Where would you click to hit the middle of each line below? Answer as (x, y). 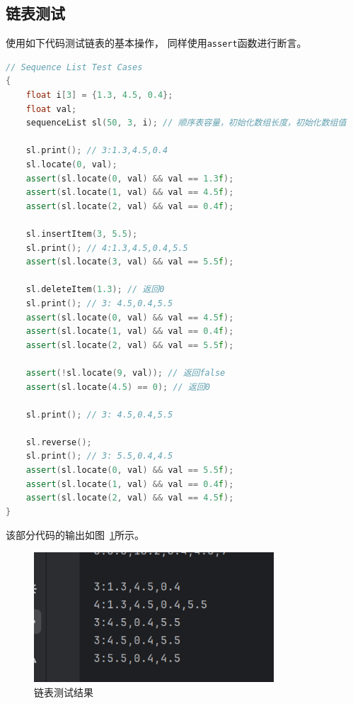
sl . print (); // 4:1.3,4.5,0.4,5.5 (107, 248)
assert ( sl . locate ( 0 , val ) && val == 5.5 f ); (130, 470)
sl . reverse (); (59, 442)
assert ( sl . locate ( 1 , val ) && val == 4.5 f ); (130, 192)
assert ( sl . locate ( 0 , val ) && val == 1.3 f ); (130, 178)
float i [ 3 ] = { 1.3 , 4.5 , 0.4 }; (99, 95)
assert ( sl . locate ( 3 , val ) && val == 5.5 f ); (130, 262)
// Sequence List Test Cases (74, 67)
